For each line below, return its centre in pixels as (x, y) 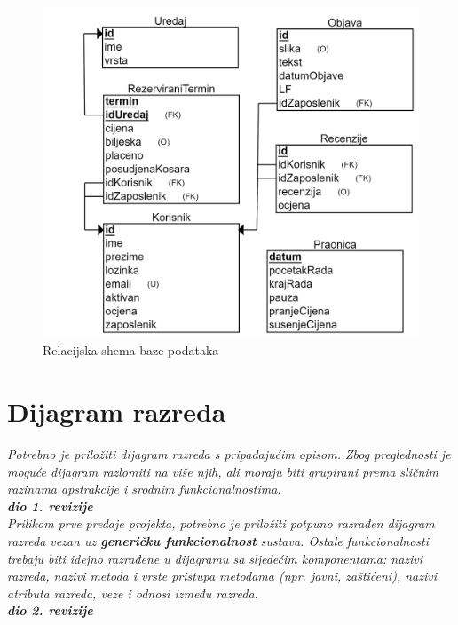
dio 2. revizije (50, 610)
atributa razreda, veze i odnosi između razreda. (133, 593)
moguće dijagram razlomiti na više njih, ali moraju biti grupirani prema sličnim (223, 471)
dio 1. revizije (50, 506)
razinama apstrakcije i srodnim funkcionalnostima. (144, 489)
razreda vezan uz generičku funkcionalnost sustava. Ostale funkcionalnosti (218, 540)
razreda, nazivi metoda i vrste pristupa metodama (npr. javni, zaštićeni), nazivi (222, 576)
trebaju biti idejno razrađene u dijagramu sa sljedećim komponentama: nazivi (215, 558)
